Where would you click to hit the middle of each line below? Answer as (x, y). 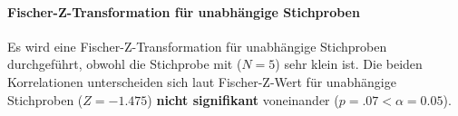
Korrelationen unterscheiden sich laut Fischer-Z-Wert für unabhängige (202, 81)
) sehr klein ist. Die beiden (349, 64)
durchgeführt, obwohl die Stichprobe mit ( (125, 64)
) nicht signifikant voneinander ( (243, 99)
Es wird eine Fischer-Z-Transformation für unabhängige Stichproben (197, 46)
